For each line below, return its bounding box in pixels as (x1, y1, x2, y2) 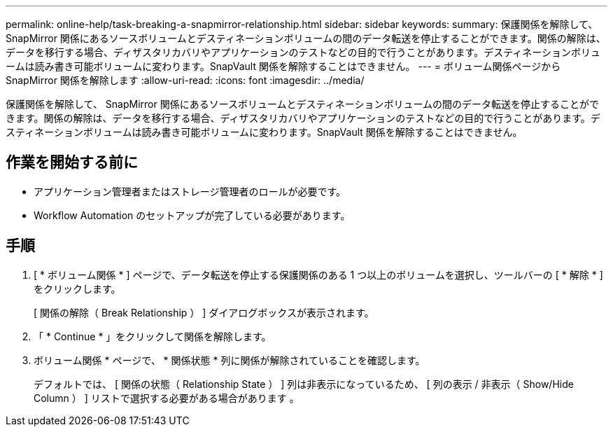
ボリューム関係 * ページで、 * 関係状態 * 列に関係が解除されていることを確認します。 (34, 354, 425, 366)
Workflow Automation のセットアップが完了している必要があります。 (34, 209, 351, 221)
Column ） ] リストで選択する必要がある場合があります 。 (34, 391, 300, 404)
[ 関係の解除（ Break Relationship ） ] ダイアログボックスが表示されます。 (34, 306, 374, 319)
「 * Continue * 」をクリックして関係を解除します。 (34, 330, 272, 342)
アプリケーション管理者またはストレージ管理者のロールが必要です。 (34, 185, 346, 197)
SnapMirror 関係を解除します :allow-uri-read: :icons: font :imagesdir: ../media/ (6, 74, 365, 86)
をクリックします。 (34, 282, 121, 295)
